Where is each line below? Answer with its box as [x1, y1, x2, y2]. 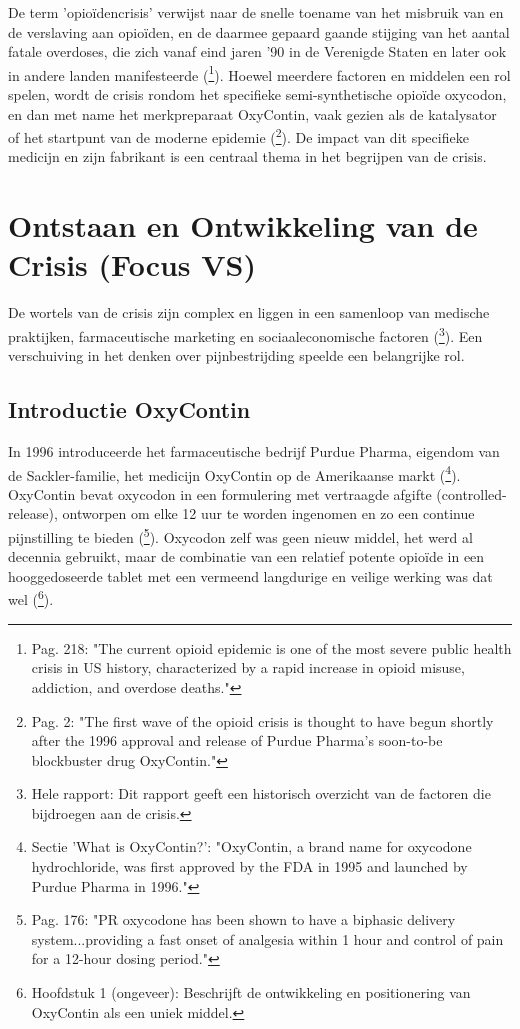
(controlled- [436, 483, 507, 504]
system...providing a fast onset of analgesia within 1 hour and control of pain [31, 928, 504, 949]
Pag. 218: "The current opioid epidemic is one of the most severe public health [31, 637, 512, 658]
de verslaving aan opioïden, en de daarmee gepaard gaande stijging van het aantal [8, 21, 510, 42]
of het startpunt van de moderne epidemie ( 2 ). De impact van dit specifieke [8, 124, 469, 147]
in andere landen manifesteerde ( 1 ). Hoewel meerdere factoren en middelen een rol [8, 61, 511, 85]
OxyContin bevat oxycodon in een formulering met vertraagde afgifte [8, 483, 432, 504]
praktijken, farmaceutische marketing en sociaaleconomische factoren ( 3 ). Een [8, 322, 483, 346]
